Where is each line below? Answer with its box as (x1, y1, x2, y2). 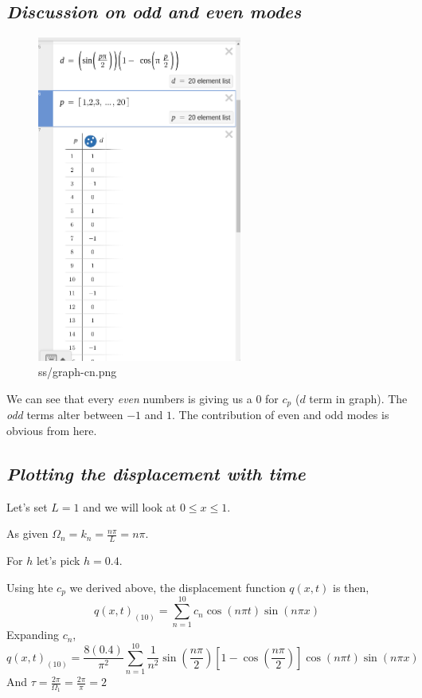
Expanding (6, 626, 59, 643)
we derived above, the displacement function (69, 578, 286, 595)
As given (6, 525, 49, 542)
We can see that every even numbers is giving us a (6, 390, 252, 406)
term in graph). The (309, 390, 408, 406)
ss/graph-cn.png (38, 363, 117, 380)
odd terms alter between (6, 406, 123, 423)
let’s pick (36, 552, 80, 569)
